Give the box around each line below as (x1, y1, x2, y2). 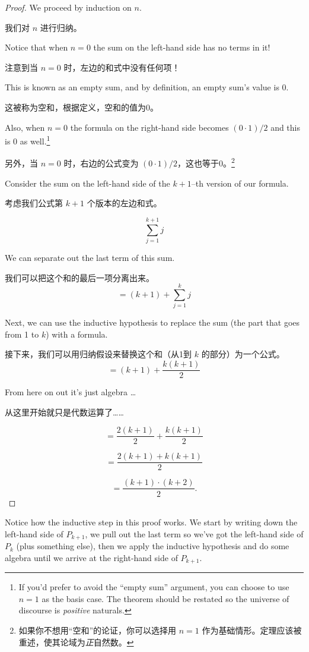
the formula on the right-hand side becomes (70, 121, 229, 133)
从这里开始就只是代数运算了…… (5, 405, 124, 418)
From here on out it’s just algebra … (5, 386, 136, 398)
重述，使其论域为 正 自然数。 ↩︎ (18, 635, 134, 648)
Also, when (5, 121, 45, 133)
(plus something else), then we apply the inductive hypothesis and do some (16, 540, 289, 552)
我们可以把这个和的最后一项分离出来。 (5, 271, 154, 284)
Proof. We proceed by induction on (5, 1, 132, 13)
